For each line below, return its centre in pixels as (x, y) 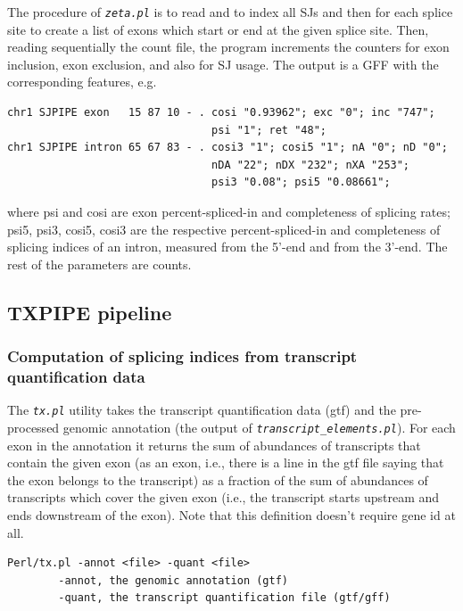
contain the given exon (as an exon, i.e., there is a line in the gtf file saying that (226, 462)
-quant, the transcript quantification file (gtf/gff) (224, 598)
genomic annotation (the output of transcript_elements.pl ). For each (259, 427)
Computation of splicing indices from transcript (182, 356)
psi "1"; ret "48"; (269, 130)
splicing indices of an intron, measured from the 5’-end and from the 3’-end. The (227, 247)
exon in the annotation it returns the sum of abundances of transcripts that (214, 445)
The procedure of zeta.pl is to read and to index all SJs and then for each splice (230, 12)
